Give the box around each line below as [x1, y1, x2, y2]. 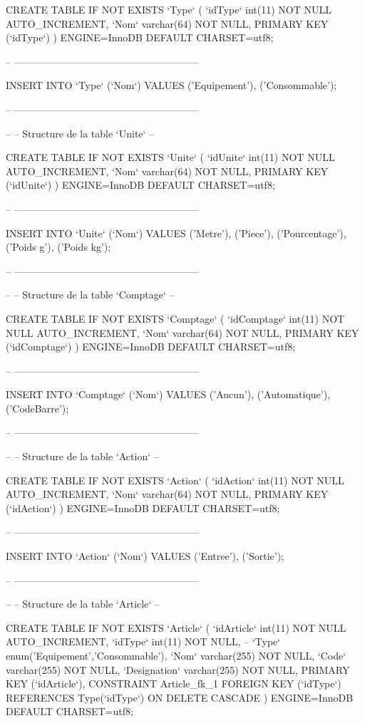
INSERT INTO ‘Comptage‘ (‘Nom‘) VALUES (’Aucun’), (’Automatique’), [6, 387, 331, 402]
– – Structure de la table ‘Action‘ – [6, 449, 159, 464]
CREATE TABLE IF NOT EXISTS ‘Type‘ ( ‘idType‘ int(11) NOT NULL [6, 2, 331, 16]
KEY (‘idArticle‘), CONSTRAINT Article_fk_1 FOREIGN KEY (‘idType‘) [6, 676, 341, 691]
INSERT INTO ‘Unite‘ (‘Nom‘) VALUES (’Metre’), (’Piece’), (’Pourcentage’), [6, 225, 346, 240]
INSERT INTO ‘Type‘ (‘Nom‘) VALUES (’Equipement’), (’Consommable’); [6, 78, 337, 93]
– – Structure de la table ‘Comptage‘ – [6, 287, 175, 302]
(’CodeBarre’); [6, 400, 69, 415]
